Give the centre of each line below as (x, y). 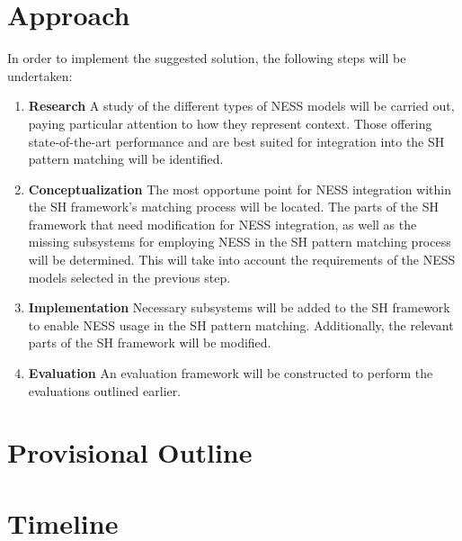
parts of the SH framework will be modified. (150, 343)
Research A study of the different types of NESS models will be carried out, (241, 106)
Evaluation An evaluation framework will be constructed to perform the (231, 373)
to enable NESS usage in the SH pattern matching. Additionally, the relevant (241, 325)
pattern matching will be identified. (126, 159)
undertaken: (40, 75)
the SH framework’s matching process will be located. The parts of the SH (234, 207)
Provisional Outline (130, 452)
